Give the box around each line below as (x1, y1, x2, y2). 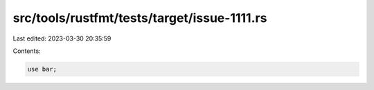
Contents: (12, 47, 41, 55)
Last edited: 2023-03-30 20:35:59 (12, 34, 112, 43)
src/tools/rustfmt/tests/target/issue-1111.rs (12, 10, 267, 25)
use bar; (27, 65, 57, 73)
